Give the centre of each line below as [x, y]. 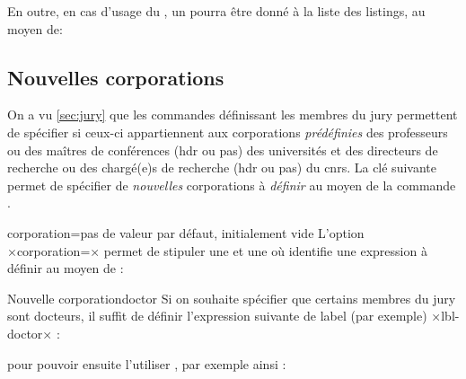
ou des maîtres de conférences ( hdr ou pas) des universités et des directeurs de [223, 150]
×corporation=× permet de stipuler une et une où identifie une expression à [217, 250]
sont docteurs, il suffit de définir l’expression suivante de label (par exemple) [217, 316]
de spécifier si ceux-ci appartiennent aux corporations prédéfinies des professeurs [228, 132]
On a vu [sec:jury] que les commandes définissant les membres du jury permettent [233, 115]
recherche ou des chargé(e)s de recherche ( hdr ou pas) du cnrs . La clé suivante [222, 167]
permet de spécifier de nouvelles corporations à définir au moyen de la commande [232, 185]
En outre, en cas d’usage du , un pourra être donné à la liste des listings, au [216, 11]
